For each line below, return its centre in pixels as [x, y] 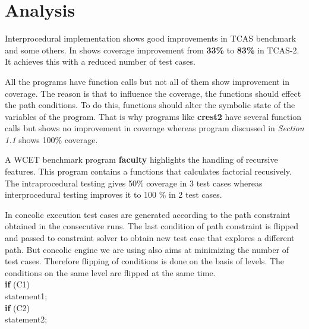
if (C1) [18, 284]
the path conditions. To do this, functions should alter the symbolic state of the [150, 105]
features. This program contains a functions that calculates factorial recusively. [148, 171]
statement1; [26, 296]
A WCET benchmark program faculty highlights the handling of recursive [141, 159]
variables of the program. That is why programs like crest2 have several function [153, 116]
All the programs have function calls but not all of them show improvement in [147, 81]
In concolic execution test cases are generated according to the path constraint [148, 214]
